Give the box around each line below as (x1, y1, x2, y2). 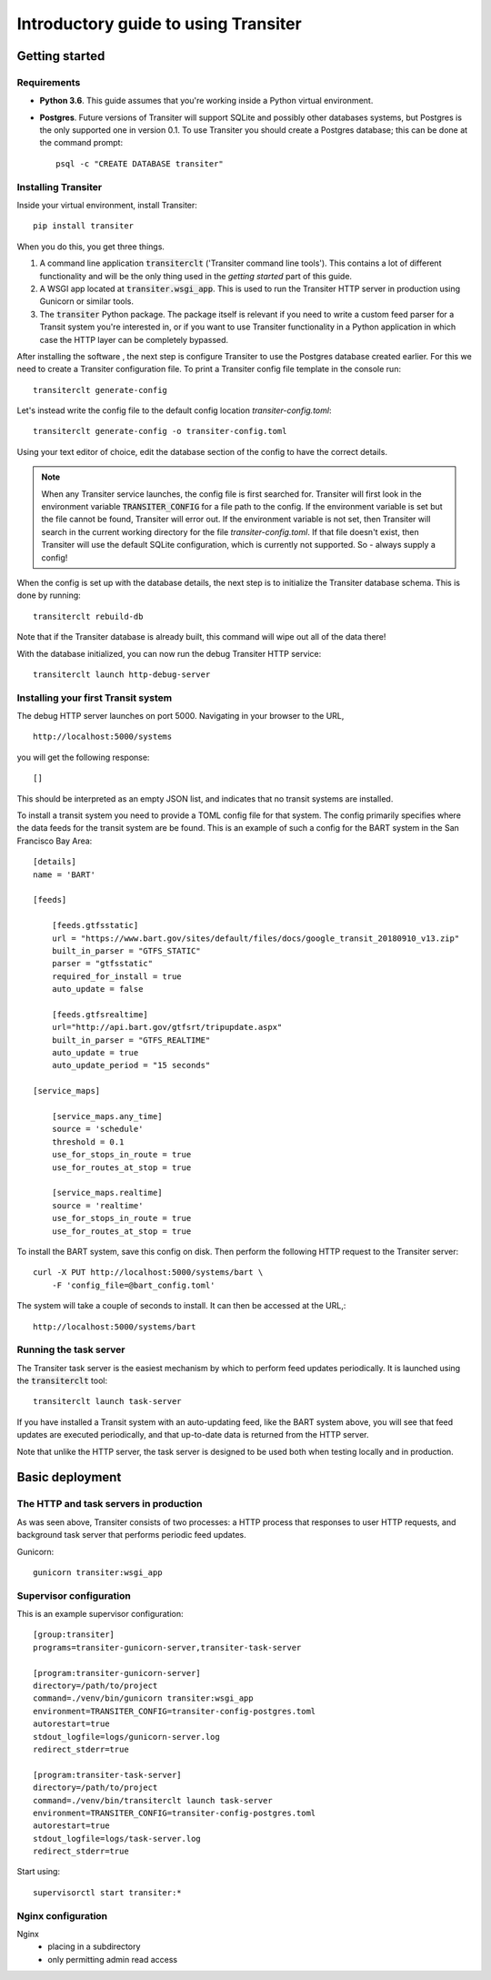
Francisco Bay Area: (16, 835, 93, 846)
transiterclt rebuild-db (33, 611, 144, 621)
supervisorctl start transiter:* (33, 1887, 182, 1897)
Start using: (16, 1866, 61, 1877)
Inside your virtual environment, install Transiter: (16, 200, 197, 211)
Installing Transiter (16, 180, 103, 193)
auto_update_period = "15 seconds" (51, 1060, 211, 1071)
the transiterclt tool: (16, 1375, 108, 1387)
